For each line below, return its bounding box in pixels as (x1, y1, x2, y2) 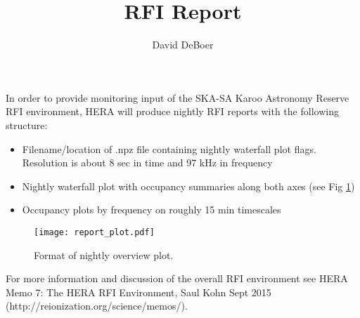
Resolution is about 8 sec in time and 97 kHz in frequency (22, 155, 273, 170)
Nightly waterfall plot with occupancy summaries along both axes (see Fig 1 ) (22, 178, 355, 193)
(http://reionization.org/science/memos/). (6, 298, 188, 313)
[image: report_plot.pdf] (34, 227, 155, 237)
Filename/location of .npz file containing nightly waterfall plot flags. (22, 141, 316, 156)
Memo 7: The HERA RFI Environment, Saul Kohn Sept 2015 (6, 284, 271, 299)
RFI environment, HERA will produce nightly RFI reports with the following (6, 104, 339, 119)
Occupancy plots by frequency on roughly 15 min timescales (22, 202, 281, 217)
